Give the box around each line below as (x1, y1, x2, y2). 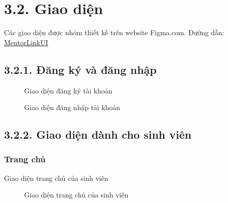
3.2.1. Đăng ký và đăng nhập (4, 61, 157, 77)
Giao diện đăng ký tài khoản (24, 85, 112, 95)
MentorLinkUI (4, 37, 48, 47)
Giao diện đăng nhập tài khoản (24, 102, 121, 113)
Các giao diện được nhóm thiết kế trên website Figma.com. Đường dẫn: (4, 27, 224, 38)
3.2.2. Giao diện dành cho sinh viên (4, 127, 192, 142)
